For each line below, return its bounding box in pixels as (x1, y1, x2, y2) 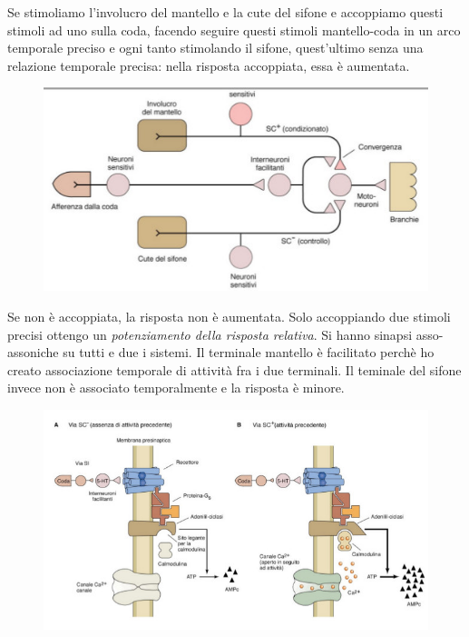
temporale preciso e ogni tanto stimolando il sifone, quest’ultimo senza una (7, 38, 424, 57)
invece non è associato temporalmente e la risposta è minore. (7, 378, 345, 397)
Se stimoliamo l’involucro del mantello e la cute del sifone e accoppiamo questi (7, 3, 444, 21)
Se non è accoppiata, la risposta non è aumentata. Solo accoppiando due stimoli (7, 306, 451, 325)
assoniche (7, 343, 59, 362)
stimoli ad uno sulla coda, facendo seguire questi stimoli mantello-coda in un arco (7, 20, 461, 39)
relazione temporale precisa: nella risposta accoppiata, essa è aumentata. (7, 55, 410, 75)
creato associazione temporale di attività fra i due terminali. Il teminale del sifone (7, 360, 462, 379)
